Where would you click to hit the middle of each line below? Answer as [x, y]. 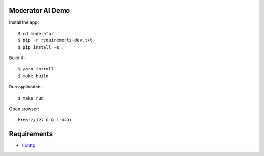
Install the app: [24, 22]
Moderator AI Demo [40, 10]
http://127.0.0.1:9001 [45, 120]
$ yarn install [36, 69]
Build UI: [18, 58]
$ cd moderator [36, 33]
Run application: [25, 87]
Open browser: [24, 109]
